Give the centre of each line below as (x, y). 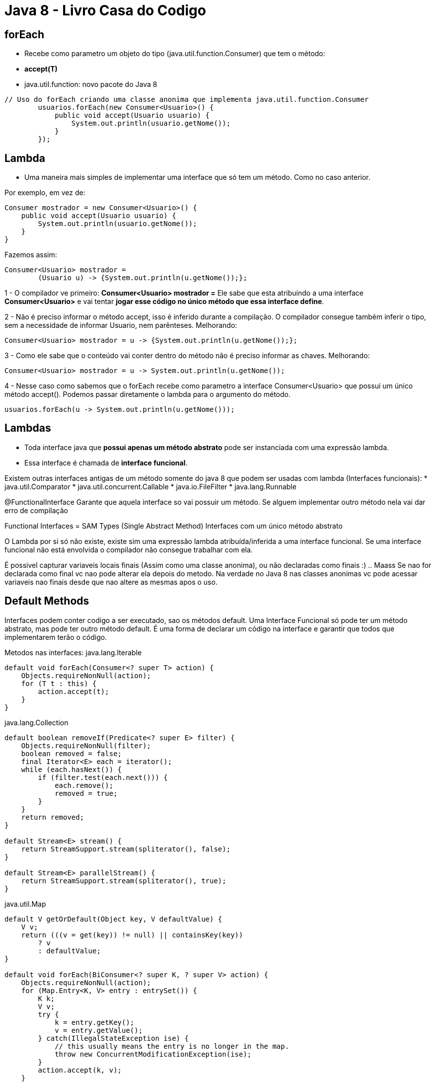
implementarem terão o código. (56, 637)
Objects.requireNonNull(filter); (86, 745)
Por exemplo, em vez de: (45, 193)
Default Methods (47, 601)
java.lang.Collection (36, 722)
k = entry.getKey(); (95, 1022)
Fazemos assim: (31, 255)
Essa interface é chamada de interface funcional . (106, 463)
